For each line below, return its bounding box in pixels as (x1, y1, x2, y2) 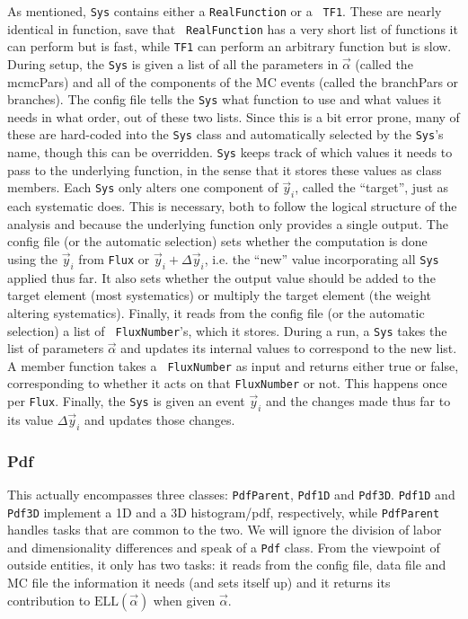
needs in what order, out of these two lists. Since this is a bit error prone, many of (7, 107, 460, 126)
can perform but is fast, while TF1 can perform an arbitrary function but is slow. (7, 37, 452, 56)
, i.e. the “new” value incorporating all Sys (204, 249, 439, 268)
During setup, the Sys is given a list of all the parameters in (7, 54, 339, 73)
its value (7, 410, 54, 429)
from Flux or (78, 249, 150, 268)
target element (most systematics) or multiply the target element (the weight (7, 286, 432, 305)
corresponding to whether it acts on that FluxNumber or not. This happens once (7, 374, 447, 393)
